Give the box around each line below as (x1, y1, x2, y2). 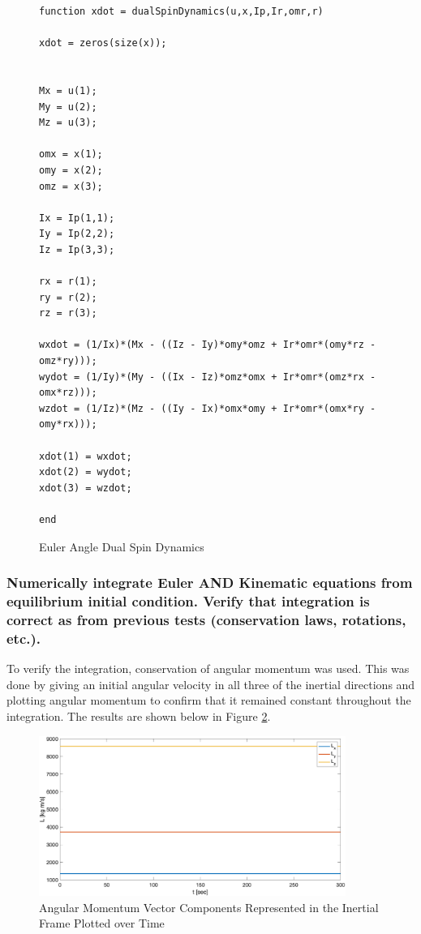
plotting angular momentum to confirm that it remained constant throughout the (6, 692, 411, 709)
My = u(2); (39, 101, 97, 113)
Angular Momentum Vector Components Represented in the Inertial (39, 898, 379, 915)
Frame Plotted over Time (39, 915, 165, 932)
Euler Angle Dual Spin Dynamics (39, 538, 204, 555)
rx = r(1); (39, 276, 97, 288)
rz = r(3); (39, 307, 97, 319)
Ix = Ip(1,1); (39, 212, 115, 224)
